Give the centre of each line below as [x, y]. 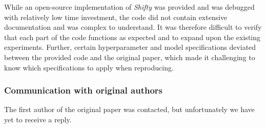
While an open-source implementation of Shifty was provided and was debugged [129, 7]
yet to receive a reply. [38, 119]
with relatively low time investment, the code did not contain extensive [116, 17]
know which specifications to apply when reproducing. [89, 67]
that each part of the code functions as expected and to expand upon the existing [132, 37]
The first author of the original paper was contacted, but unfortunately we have [129, 109]
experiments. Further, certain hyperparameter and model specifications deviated [130, 47]
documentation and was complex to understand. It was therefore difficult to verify [133, 27]
